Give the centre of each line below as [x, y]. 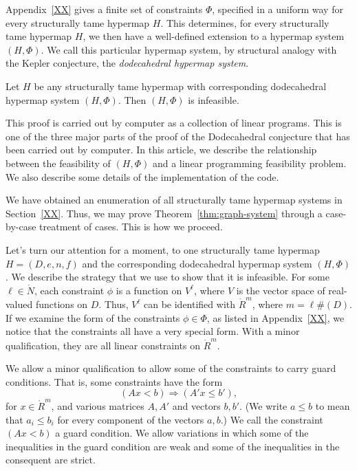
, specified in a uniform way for [278, 9]
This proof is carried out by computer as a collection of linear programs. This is [174, 123]
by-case [21, 227]
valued [19, 304]
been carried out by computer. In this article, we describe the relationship [161, 150]
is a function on [149, 290]
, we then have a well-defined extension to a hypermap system [214, 36]
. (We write [263, 406]
